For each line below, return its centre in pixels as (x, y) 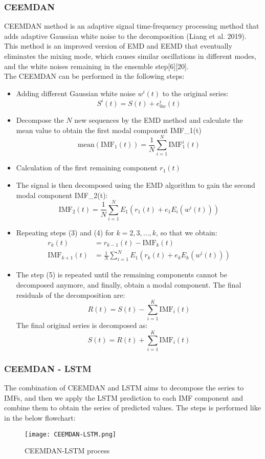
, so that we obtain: (187, 233)
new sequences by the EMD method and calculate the (159, 120)
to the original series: (195, 93)
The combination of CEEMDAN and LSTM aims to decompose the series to (124, 388)
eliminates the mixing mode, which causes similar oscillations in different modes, (130, 56)
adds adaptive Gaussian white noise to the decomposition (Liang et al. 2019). (125, 36)
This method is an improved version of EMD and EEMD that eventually (118, 46)
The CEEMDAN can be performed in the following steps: (94, 76)
